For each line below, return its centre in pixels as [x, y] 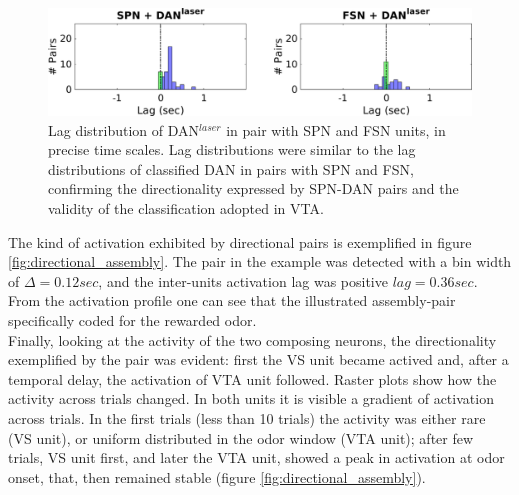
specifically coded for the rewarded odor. [132, 320]
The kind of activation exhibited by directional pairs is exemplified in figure [240, 241]
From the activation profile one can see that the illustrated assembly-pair [232, 300]
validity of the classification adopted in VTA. [186, 208]
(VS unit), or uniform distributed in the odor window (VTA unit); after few [241, 437]
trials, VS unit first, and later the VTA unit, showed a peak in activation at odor [256, 457]
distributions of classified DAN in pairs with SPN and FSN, [231, 168]
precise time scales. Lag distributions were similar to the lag [232, 149]
